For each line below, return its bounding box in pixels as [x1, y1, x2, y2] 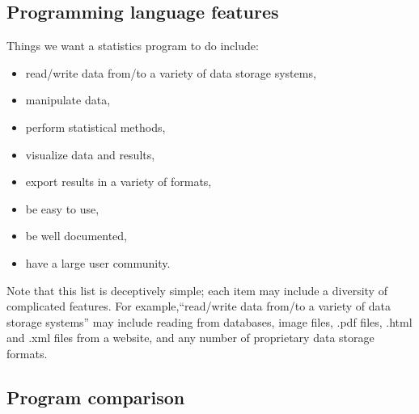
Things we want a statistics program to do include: [6, 37, 259, 54]
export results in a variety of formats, [25, 173, 212, 190]
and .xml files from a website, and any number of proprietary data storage [6, 329, 375, 346]
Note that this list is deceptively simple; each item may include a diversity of [6, 281, 387, 298]
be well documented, [25, 227, 128, 244]
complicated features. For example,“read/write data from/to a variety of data [6, 298, 391, 315]
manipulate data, [25, 91, 111, 108]
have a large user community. [25, 254, 171, 271]
